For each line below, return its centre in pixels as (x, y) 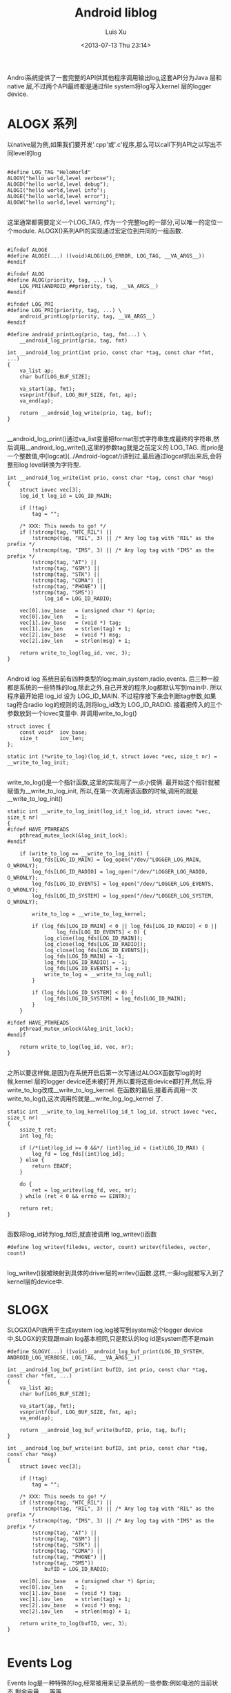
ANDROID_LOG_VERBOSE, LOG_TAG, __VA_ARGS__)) (73, 1357)
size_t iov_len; (52, 738)
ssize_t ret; (38, 1130)
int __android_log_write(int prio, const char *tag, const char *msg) (111, 478)
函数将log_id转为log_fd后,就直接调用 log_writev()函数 (82, 1234)
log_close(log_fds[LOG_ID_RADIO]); (95, 944)
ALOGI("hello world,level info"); (57, 190)
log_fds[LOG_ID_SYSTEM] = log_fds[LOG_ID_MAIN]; (115, 998)
